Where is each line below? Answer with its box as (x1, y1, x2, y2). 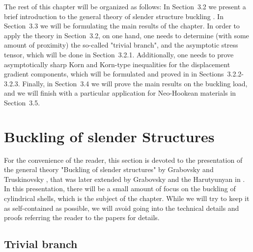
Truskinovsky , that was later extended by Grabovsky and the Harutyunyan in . (4, 174, 245, 184)
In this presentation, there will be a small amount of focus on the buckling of (4, 183, 236, 194)
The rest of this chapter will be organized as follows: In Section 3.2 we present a (4, 1, 246, 11)
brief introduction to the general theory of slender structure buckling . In (4, 11, 224, 21)
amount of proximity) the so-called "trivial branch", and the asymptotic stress (4, 40, 238, 50)
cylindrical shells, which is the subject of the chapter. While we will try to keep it (4, 193, 250, 203)
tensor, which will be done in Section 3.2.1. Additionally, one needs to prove (4, 49, 234, 59)
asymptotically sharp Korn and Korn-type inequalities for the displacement (4, 59, 230, 69)
